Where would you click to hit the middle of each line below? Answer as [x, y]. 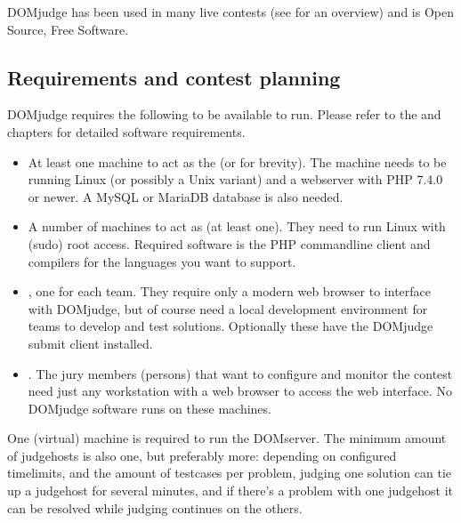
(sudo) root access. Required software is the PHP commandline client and [229, 243]
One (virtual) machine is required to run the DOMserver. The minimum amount [227, 438]
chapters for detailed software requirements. [126, 131]
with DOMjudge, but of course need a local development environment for [228, 308]
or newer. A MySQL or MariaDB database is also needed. [186, 196]
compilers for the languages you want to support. [162, 261]
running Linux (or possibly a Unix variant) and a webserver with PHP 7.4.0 [235, 179]
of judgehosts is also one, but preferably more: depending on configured [202, 455]
